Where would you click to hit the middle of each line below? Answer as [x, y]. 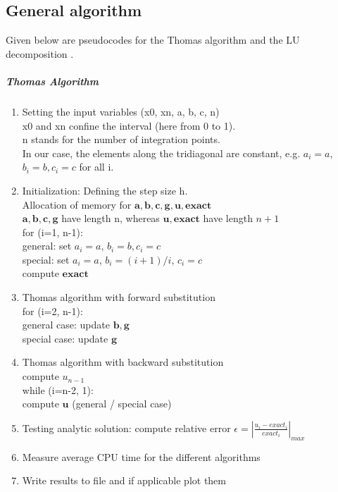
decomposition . [40, 53]
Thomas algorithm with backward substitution [123, 362]
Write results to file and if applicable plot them [124, 480]
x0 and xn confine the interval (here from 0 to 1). [129, 125]
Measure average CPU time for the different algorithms [141, 456]
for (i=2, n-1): [52, 310]
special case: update [65, 338]
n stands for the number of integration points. [121, 139]
